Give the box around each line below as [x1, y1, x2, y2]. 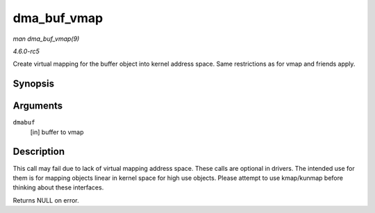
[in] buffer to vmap [30, 128, 84, 136]
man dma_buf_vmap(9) [12, 35, 80, 43]
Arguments [12, 100, 63, 112]
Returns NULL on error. [12, 196, 79, 204]
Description [12, 146, 65, 158]
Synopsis [12, 78, 55, 90]
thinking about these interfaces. [12, 183, 104, 192]
